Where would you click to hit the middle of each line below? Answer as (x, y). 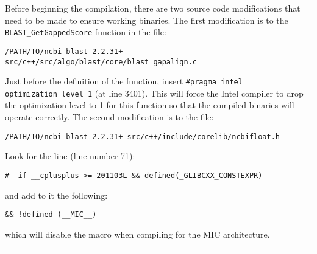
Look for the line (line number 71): (70, 156)
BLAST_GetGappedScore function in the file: (86, 32)
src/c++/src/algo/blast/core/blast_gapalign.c (101, 62)
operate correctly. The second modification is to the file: (109, 117)
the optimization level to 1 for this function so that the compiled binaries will (150, 105)
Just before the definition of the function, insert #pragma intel (124, 81)
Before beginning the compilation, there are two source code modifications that (153, 8)
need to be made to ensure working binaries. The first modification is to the (147, 20)
